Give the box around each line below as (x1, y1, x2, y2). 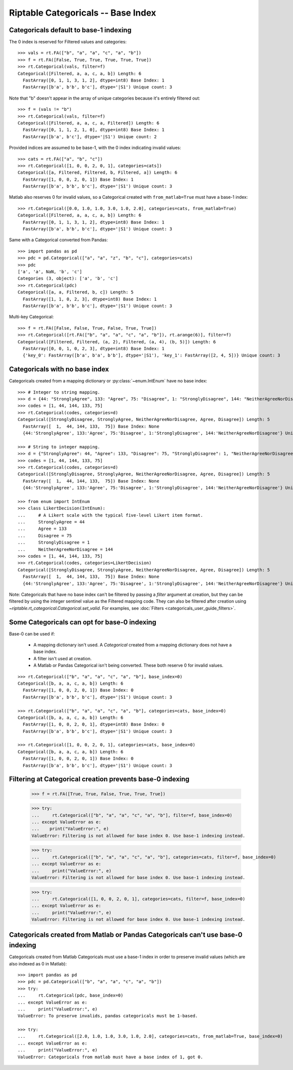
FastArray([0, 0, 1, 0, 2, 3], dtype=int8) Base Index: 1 (22, 346, 165, 351)
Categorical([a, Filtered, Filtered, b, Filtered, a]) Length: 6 (18, 170, 178, 175)
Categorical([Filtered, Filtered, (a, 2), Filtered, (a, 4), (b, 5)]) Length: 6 (18, 339, 216, 344)
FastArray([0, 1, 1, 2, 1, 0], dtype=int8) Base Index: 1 (22, 127, 165, 133)
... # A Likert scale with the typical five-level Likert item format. (18, 512, 203, 518)
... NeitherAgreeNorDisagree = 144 (18, 546, 113, 552)
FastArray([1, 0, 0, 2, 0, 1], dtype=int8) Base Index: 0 (22, 722, 165, 727)
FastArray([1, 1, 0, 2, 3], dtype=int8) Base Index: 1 (22, 296, 157, 302)
